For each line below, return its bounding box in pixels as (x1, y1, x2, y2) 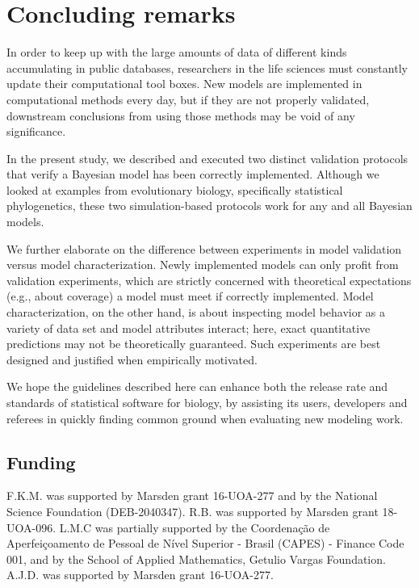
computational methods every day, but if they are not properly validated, (6, 90, 370, 107)
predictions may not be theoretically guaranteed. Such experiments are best (6, 335, 381, 352)
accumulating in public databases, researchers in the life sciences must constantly (6, 59, 408, 76)
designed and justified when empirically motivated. (6, 351, 258, 367)
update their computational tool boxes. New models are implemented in (6, 75, 362, 92)
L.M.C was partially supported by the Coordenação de (59, 519, 330, 535)
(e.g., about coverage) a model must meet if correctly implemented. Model (6, 288, 374, 304)
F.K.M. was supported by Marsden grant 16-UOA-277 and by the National (6, 487, 378, 504)
